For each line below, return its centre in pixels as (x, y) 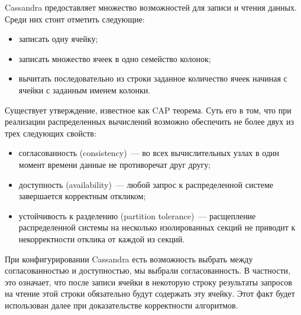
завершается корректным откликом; (82, 196)
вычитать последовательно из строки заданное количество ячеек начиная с (153, 78)
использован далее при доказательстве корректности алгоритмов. (122, 305)
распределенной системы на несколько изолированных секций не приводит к (157, 227)
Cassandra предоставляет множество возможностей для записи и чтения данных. (151, 7)
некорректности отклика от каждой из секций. (102, 238)
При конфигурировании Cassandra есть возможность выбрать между (129, 259)
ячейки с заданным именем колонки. (85, 90)
